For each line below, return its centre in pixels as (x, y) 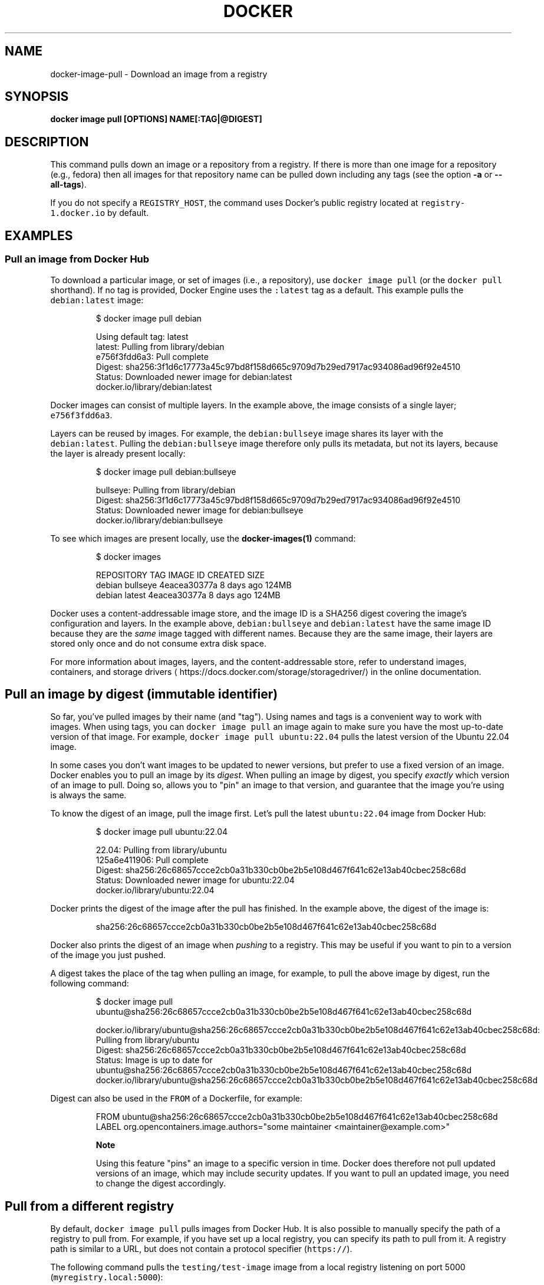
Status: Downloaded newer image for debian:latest (194, 376)
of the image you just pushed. (108, 955)
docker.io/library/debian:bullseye (159, 520)
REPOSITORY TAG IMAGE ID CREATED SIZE (180, 575)
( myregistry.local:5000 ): (107, 1277)
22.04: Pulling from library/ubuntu (161, 850)
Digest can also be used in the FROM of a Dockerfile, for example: (177, 1099)
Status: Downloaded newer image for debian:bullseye (200, 510)
